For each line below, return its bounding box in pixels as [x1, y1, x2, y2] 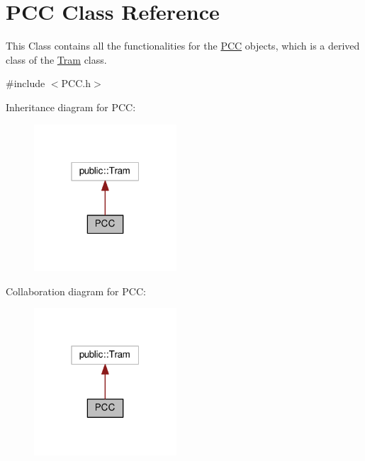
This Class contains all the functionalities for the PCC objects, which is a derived [6, 38, 360, 53]
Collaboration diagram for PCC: [6, 283, 146, 298]
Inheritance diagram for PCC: [6, 99, 136, 114]
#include [6, 76, 45, 91]
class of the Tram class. [6, 52, 107, 67]
